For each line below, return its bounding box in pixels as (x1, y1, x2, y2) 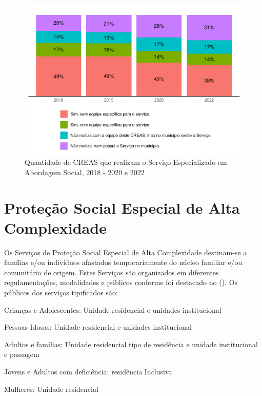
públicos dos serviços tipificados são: (4, 287, 118, 297)
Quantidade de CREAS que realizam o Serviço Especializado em (25, 157, 227, 167)
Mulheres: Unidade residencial (4, 383, 98, 394)
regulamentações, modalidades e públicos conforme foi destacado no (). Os (4, 277, 238, 288)
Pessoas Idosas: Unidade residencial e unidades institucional (4, 322, 192, 332)
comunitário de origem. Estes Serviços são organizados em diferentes (4, 267, 219, 277)
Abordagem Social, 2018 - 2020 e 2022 (25, 166, 145, 177)
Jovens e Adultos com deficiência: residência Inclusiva (4, 366, 172, 376)
